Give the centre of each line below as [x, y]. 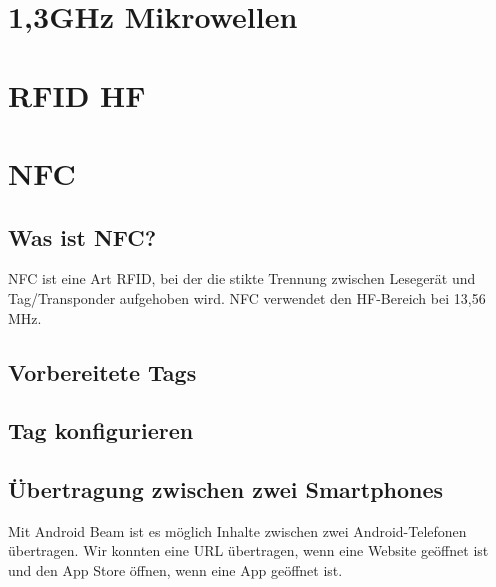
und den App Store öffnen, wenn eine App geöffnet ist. [175, 570]
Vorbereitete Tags [102, 371]
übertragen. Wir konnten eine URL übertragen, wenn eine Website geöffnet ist [248, 550]
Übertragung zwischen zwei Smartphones [226, 489]
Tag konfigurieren [101, 430]
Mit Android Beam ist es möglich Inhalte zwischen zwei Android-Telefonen [237, 530]
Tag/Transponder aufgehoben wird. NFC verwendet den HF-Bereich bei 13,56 [247, 297]
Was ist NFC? [82, 236]
